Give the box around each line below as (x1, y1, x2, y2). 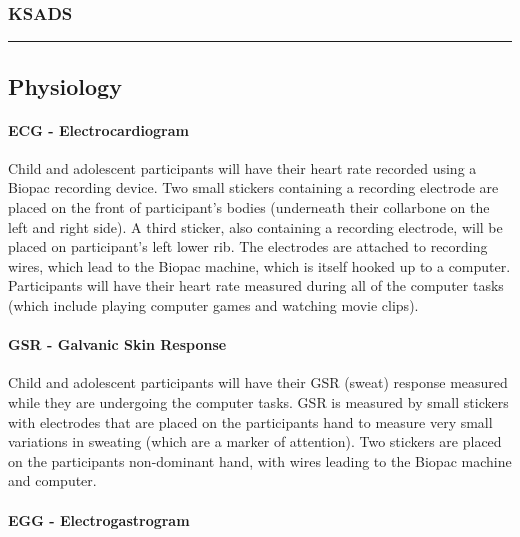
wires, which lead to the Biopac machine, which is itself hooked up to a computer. (8, 255, 511, 276)
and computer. (8, 470, 97, 491)
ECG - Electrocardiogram (8, 119, 189, 140)
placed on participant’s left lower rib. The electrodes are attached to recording (8, 236, 488, 257)
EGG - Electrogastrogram (8, 509, 190, 530)
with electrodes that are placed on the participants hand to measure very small (8, 411, 493, 432)
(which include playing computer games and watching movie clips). (8, 294, 419, 315)
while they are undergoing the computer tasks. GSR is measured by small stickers (8, 391, 509, 412)
